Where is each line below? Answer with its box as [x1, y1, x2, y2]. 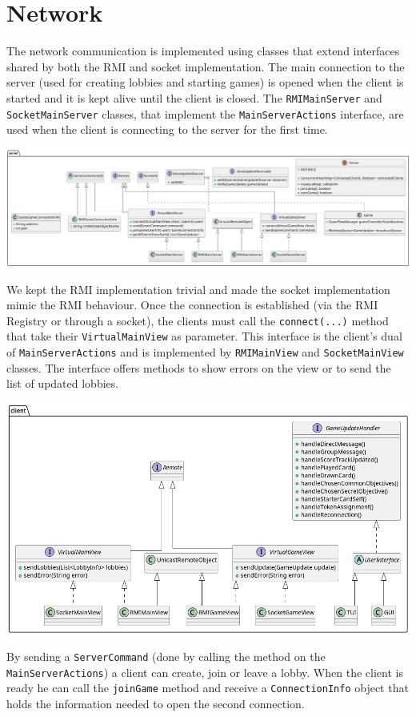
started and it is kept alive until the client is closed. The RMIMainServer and [6, 89, 382, 106]
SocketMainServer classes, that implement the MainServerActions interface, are [6, 105, 404, 122]
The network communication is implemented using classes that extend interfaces [6, 42, 400, 59]
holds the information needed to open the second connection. [6, 695, 305, 712]
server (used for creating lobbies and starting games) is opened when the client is [6, 74, 404, 91]
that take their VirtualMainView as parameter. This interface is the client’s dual [6, 328, 402, 344]
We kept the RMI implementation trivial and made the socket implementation [6, 280, 390, 297]
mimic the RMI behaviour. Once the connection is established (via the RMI [6, 296, 378, 313]
